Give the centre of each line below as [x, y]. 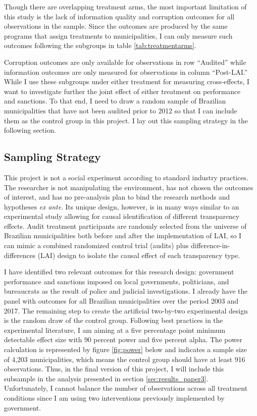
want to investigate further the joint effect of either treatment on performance [122, 91]
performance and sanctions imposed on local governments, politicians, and [117, 281]
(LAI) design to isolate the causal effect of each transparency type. [139, 255]
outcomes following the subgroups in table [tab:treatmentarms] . [100, 45]
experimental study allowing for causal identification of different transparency [122, 216]
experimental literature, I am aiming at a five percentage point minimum [115, 330]
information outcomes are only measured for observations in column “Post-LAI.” [126, 72]
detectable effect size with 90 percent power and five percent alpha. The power [123, 339]
